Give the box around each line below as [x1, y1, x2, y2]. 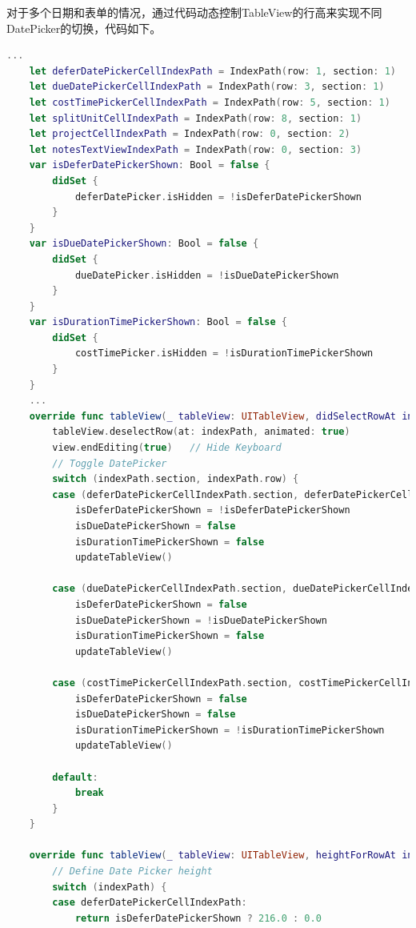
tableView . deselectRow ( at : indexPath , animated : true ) [52, 426, 350, 438]
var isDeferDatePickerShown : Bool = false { [29, 159, 270, 171]
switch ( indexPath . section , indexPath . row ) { [52, 473, 299, 485]
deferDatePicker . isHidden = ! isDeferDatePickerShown [74, 191, 362, 203]
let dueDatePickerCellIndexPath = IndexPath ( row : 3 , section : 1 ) [29, 81, 385, 93]
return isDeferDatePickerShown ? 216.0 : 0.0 [74, 912, 322, 924]
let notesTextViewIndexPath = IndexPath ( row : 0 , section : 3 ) [29, 143, 362, 155]
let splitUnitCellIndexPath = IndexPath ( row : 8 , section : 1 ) [29, 112, 362, 124]
